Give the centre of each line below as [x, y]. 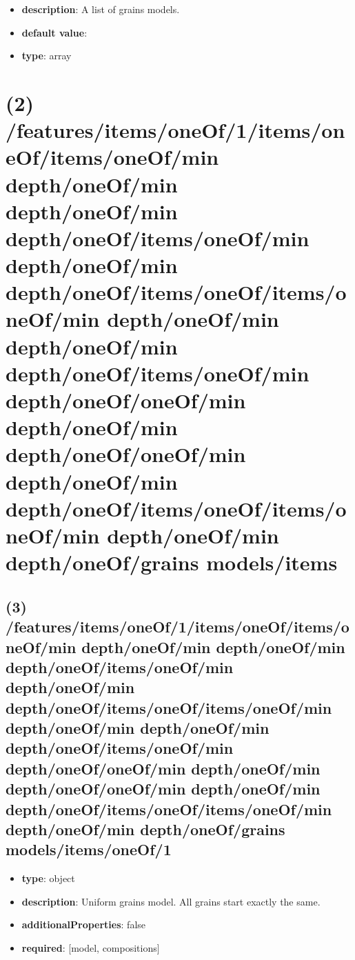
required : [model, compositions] [91, 948]
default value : [54, 32]
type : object [48, 878]
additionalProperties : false [84, 924]
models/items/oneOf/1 [89, 849]
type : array [47, 56]
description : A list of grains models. [101, 9]
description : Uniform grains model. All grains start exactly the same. [171, 901]
